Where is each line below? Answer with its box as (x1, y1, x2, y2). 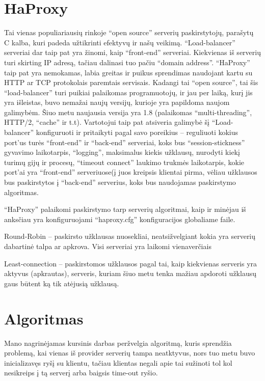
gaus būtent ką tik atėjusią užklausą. (4, 278, 119, 288)
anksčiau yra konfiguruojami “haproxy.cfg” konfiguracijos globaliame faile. (4, 213, 235, 224)
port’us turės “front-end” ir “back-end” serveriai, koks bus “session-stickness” (4, 137, 245, 147)
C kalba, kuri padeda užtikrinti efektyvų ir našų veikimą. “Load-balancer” (4, 37, 235, 47)
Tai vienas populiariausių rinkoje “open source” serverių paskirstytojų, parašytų (4, 27, 254, 38)
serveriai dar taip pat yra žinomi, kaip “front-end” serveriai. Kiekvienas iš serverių (4, 47, 261, 58)
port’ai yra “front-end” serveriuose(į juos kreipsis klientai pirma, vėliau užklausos (4, 167, 257, 177)
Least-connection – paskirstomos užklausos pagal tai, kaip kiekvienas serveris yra (4, 258, 257, 268)
